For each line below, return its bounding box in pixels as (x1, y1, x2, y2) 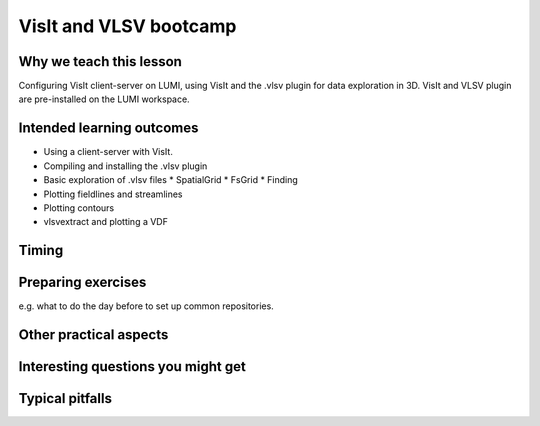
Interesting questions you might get (18, 358, 247, 375)
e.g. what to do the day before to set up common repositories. (18, 300, 274, 312)
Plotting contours (43, 201, 115, 214)
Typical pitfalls (18, 390, 112, 407)
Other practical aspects (18, 326, 169, 344)
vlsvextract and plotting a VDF (43, 216, 169, 228)
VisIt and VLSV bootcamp (18, 15, 237, 37)
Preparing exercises (18, 274, 147, 291)
